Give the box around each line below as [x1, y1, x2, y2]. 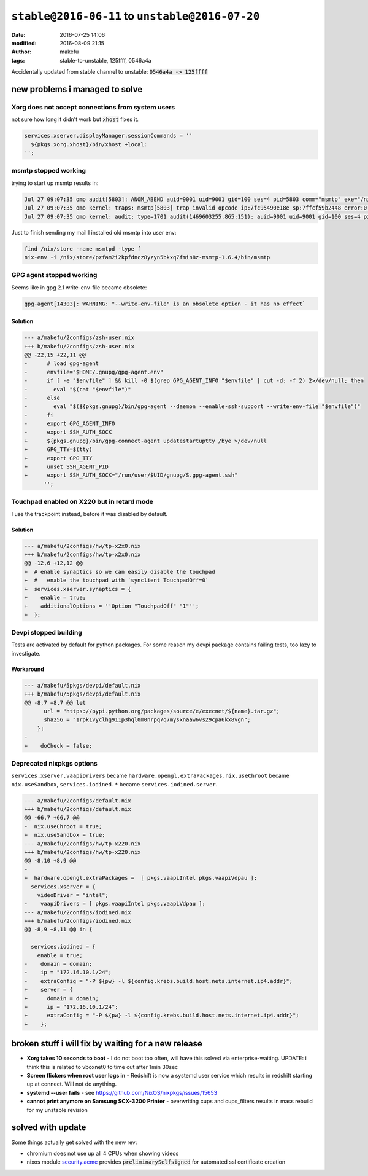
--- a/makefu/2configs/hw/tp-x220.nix [24, 840, 141, 847]
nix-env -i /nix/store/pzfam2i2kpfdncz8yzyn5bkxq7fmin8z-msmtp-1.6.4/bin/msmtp [24, 254, 270, 261]
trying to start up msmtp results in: [11, 179, 99, 187]
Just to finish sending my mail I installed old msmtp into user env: [11, 229, 177, 236]
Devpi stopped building [11, 629, 82, 637]
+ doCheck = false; [24, 742, 93, 749]
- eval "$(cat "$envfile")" [24, 386, 131, 393]
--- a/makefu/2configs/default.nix [24, 797, 131, 804]
